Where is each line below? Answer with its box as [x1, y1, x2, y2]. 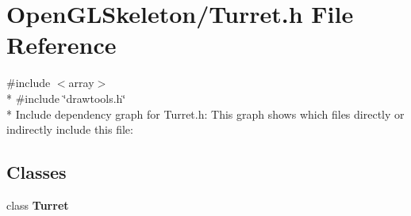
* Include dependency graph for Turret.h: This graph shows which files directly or [6, 105, 405, 122]
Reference [6, 28, 117, 61]
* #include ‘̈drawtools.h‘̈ [6, 89, 126, 106]
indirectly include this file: [6, 121, 133, 138]
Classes [6, 160, 67, 184]
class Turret [6, 196, 69, 213]
